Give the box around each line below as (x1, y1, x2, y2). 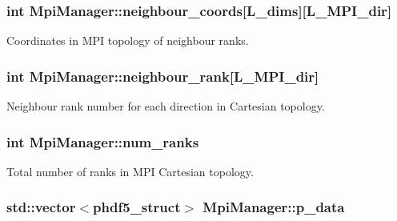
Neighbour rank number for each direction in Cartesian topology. (6, 98, 325, 115)
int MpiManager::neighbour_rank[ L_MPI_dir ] (6, 66, 319, 86)
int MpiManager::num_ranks (6, 131, 199, 151)
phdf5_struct (93, 197, 181, 217)
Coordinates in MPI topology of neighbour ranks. (6, 32, 249, 49)
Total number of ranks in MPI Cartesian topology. (6, 163, 254, 179)
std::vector (6, 197, 76, 217)
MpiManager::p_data (203, 197, 345, 217)
